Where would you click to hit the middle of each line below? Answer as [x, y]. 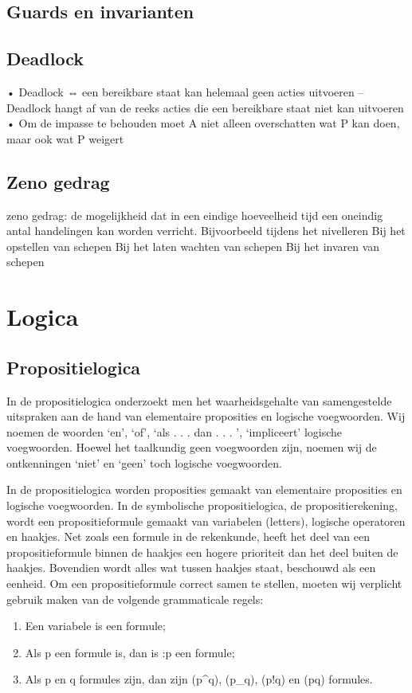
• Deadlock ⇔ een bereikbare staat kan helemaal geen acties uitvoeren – [185, 91]
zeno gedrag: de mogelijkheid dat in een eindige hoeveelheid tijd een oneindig [195, 215]
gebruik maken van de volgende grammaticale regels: [135, 599]
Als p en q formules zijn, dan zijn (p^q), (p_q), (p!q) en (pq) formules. [199, 679]
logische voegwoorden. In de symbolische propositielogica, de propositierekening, [202, 505]
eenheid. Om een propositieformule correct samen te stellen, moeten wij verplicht [204, 583]
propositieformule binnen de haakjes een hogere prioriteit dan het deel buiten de [202, 552]
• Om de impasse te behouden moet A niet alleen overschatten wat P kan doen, [203, 123]
